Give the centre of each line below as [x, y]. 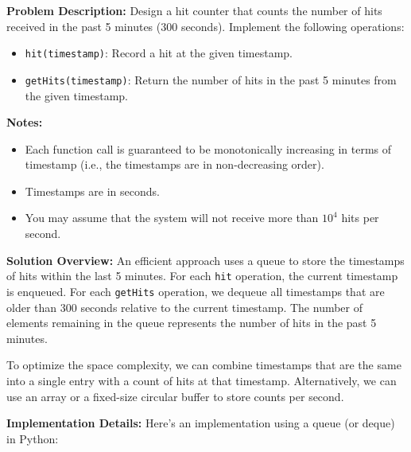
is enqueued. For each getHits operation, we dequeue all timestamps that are [196, 291]
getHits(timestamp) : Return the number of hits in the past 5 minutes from [211, 79]
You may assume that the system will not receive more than [172, 218]
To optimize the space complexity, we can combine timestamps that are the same [204, 365]
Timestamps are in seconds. [92, 191]
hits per [360, 218]
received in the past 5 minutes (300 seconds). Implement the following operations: [205, 26]
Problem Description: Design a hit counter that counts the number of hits [194, 10]
